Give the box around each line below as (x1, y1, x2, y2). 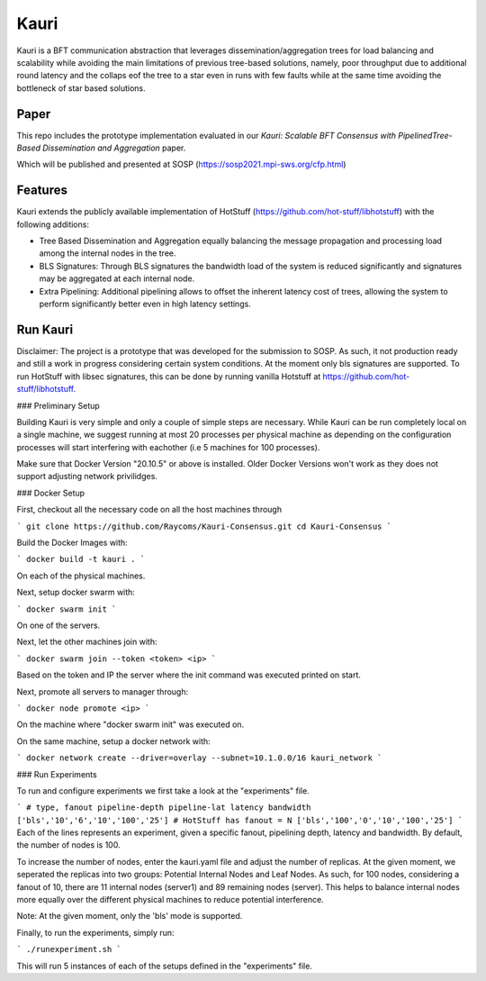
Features (16, 183, 67, 198)
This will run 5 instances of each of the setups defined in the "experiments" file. (16, 960, 312, 971)
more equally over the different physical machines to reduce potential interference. (16, 895, 324, 905)
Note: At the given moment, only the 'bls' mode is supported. (16, 911, 243, 922)
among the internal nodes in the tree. (39, 248, 176, 259)
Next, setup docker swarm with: (16, 586, 135, 598)
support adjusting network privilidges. (16, 471, 157, 482)
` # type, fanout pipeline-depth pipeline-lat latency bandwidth (16, 803, 311, 813)
